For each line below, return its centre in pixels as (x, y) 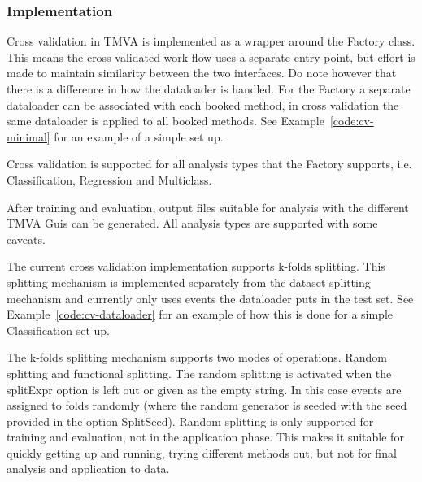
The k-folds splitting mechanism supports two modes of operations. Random (197, 357)
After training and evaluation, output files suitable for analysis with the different (208, 207)
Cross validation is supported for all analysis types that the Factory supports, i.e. (209, 164)
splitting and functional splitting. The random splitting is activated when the (199, 373)
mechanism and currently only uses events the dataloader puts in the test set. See (210, 298)
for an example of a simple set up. (139, 136)
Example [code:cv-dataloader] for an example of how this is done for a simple (200, 314)
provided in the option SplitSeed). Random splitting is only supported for (190, 421)
